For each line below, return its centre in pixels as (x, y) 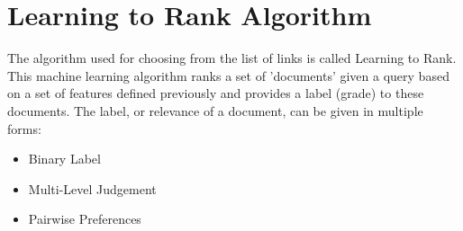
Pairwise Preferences (85, 219)
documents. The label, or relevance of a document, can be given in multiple (215, 110)
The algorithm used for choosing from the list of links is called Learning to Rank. (232, 58)
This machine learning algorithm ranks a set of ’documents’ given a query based (228, 75)
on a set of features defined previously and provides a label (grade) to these (216, 93)
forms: (24, 128)
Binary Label (64, 159)
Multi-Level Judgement (92, 188)
